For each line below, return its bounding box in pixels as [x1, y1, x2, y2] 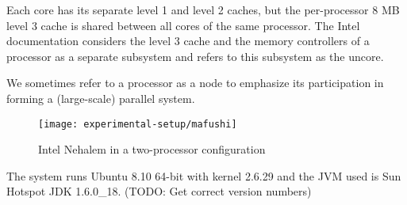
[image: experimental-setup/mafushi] [38, 118, 237, 130]
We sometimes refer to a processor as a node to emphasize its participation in [6, 74, 384, 91]
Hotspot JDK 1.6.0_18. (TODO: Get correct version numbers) [6, 183, 312, 199]
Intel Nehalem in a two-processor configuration [38, 141, 266, 158]
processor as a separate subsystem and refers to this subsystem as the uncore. [6, 47, 384, 64]
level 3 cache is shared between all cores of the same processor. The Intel [6, 17, 360, 33]
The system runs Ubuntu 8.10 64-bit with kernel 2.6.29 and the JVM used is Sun [6, 167, 401, 184]
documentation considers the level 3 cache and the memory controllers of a [6, 32, 370, 49]
